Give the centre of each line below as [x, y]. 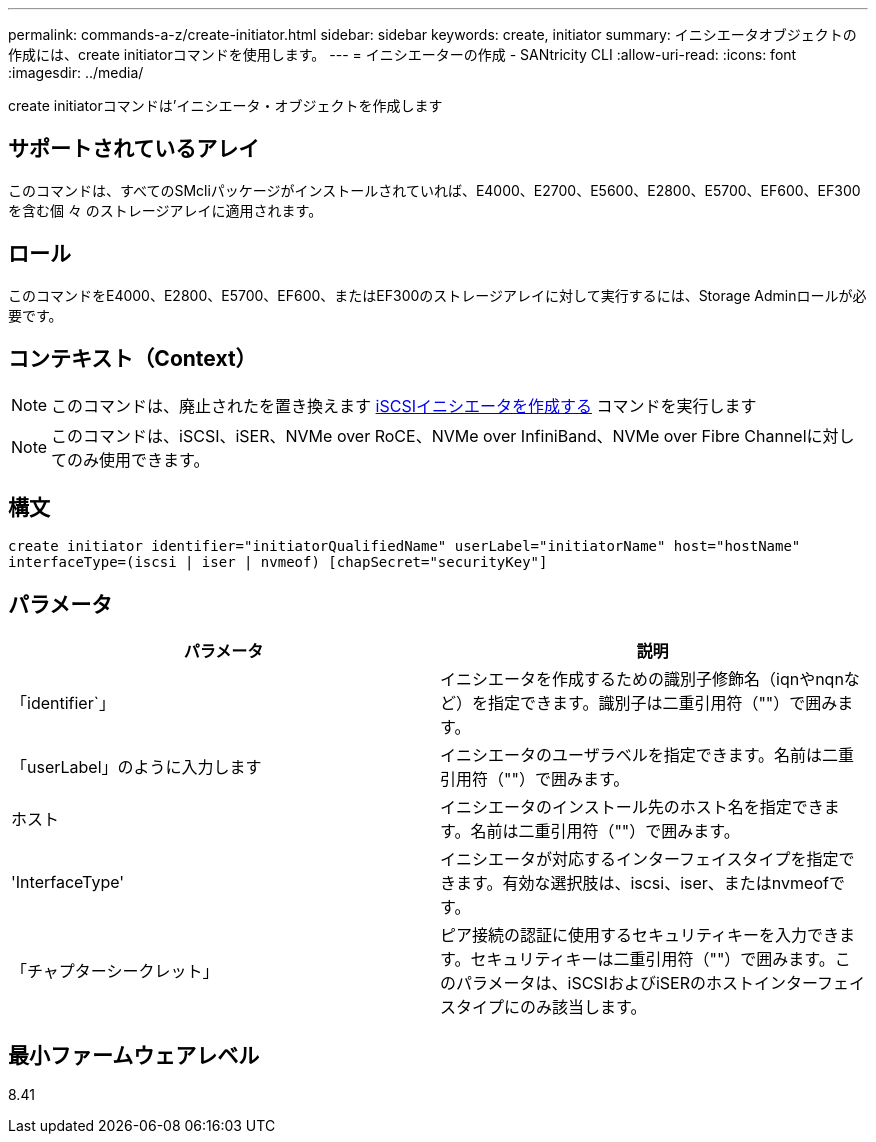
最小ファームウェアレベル [134, 1055]
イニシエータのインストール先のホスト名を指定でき [632, 807]
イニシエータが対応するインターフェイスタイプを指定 [639, 859]
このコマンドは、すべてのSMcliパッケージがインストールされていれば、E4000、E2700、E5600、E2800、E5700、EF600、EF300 [434, 190]
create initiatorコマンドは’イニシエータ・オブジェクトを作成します [225, 105]
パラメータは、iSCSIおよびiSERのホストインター [637, 983]
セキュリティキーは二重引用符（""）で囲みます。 [652, 959]
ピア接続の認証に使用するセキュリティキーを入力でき [640, 935]
